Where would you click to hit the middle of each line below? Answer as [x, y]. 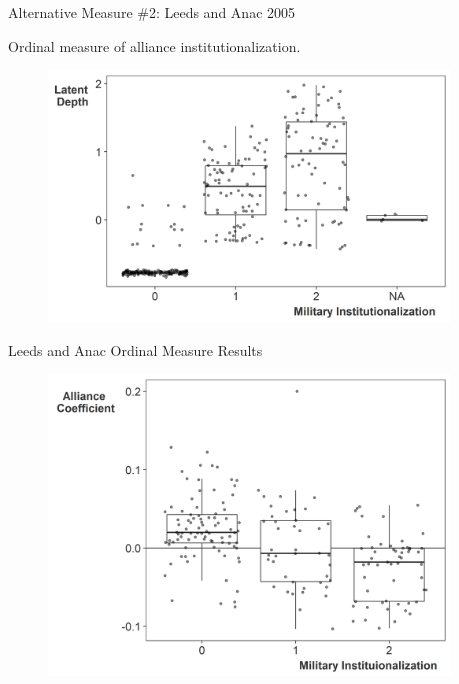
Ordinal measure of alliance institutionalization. [154, 45]
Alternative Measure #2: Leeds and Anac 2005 [152, 12]
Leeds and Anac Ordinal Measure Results [135, 349]
